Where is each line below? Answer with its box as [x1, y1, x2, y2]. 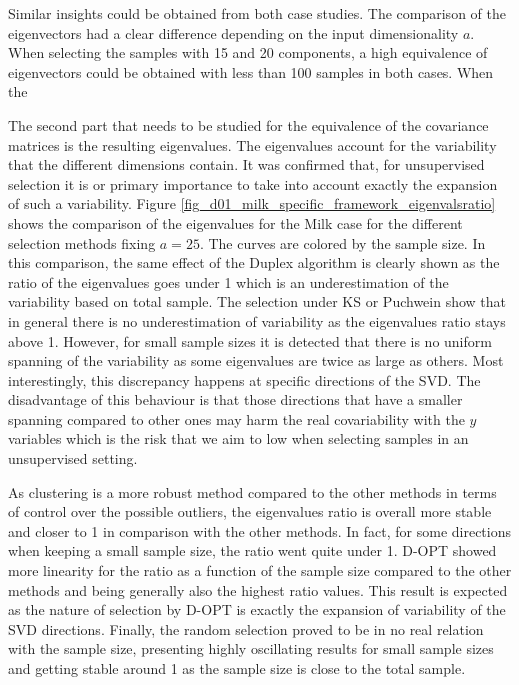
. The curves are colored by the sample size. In [199, 232, 486, 253]
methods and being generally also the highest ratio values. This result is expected [8, 579, 508, 600]
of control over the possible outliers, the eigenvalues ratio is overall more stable [8, 501, 492, 522]
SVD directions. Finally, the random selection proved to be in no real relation [8, 618, 484, 639]
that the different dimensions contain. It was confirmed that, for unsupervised [8, 154, 485, 175]
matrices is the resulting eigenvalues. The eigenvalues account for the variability [8, 134, 497, 155]
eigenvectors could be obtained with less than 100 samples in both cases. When [8, 61, 494, 82]
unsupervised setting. [8, 448, 138, 469]
